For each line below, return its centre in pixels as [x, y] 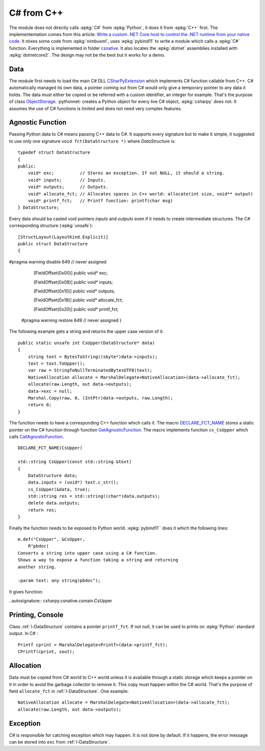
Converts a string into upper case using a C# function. [88, 553]
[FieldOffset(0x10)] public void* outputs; [74, 291]
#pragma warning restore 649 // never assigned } [72, 321]
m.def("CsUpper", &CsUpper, [52, 539]
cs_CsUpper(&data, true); [59, 489]
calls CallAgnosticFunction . [37, 436]
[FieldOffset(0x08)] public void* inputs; [73, 282]
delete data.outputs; [54, 503]
